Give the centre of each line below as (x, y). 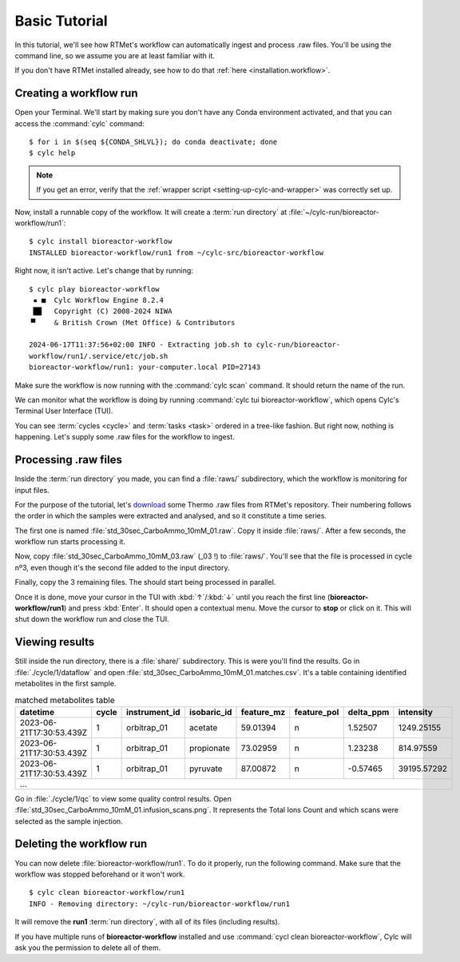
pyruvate (206, 769)
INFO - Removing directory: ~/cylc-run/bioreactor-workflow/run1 (160, 904)
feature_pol (317, 712)
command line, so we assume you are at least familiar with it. (115, 55)
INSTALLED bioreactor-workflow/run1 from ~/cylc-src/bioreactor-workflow (176, 252)
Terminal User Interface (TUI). (64, 411)
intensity (415, 712)
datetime (37, 712)
